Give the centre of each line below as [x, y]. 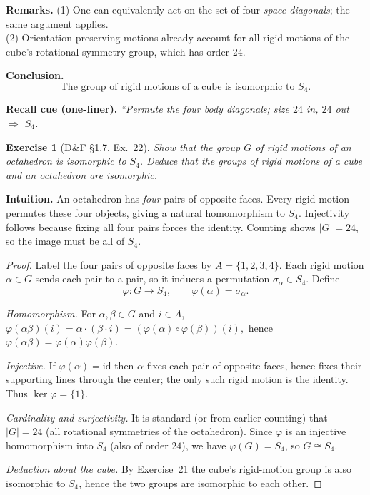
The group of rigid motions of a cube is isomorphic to [177, 87]
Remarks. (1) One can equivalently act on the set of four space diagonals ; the [178, 9]
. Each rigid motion [321, 264]
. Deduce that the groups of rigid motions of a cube [251, 161]
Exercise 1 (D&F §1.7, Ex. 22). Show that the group [123, 147]
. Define [323, 279]
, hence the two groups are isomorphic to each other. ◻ [200, 483]
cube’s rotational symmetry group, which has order [118, 51]
